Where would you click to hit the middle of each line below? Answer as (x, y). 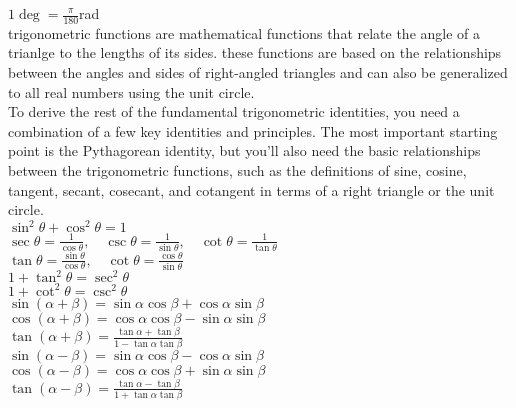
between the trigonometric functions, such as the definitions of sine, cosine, (237, 169)
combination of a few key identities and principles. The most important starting (253, 130)
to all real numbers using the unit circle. (131, 91)
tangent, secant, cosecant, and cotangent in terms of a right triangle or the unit (251, 189)
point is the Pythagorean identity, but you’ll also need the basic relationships (244, 150)
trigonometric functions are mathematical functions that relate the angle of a (244, 32)
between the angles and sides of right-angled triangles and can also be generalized (258, 72)
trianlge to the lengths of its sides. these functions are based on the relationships (255, 52)
